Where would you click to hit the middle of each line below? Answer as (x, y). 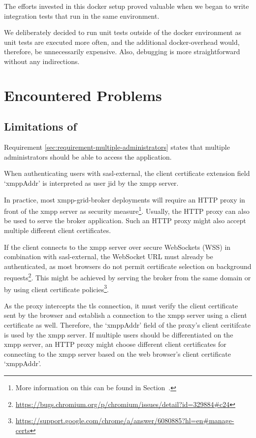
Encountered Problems (83, 95)
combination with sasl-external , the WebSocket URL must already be (109, 256)
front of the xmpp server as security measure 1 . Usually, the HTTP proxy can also (127, 210)
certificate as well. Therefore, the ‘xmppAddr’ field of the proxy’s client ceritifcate (127, 325)
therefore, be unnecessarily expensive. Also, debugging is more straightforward (122, 51)
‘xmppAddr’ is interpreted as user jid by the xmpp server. (91, 183)
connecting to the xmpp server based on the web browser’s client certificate (117, 354)
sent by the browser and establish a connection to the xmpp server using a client (126, 315)
